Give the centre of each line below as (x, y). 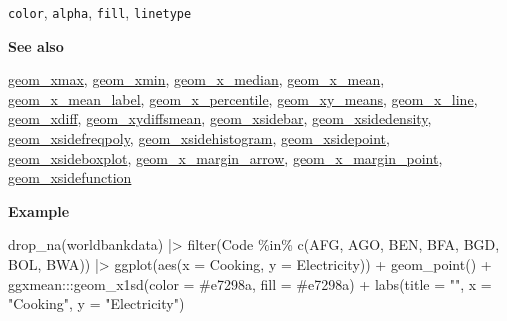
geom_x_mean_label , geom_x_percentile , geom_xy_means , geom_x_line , (243, 98)
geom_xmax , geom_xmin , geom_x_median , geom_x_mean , (196, 79)
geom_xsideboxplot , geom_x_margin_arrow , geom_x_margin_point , (225, 157)
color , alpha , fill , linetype (100, 12)
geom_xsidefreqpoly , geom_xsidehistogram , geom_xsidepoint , (199, 138)
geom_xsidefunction (70, 177)
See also (36, 45)
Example (39, 210)
